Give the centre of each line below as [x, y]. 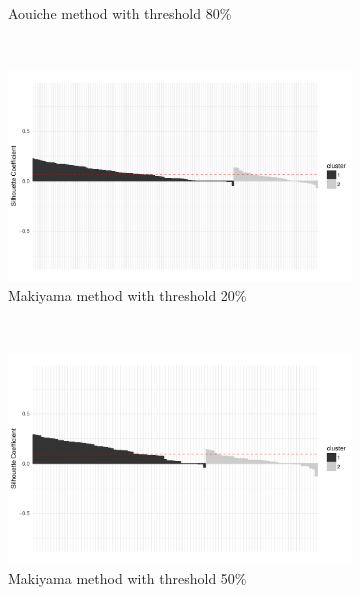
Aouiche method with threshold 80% [120, 13]
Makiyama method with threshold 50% [127, 577]
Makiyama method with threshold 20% [127, 295]
